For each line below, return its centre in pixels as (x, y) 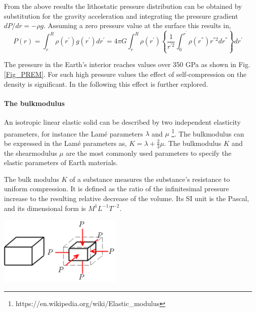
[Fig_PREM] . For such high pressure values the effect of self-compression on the (125, 74)
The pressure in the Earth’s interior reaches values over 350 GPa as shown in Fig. (127, 64)
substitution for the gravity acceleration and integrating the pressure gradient (121, 16)
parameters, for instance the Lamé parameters (74, 133)
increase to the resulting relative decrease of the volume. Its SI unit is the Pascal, (127, 198)
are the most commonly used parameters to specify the (149, 153)
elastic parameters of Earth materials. (61, 162)
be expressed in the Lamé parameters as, (65, 143)
